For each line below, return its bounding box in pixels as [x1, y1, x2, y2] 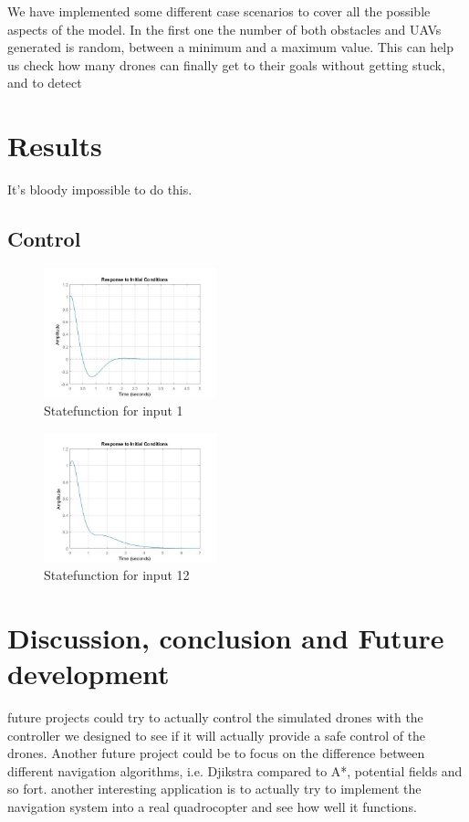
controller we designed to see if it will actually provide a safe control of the [7, 725, 426, 744]
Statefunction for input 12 [44, 565, 190, 585]
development [7, 655, 170, 692]
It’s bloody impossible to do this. [7, 180, 193, 199]
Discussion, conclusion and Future [7, 618, 444, 656]
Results [7, 127, 102, 164]
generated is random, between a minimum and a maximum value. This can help [7, 37, 454, 57]
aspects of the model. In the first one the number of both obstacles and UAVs [7, 19, 442, 38]
